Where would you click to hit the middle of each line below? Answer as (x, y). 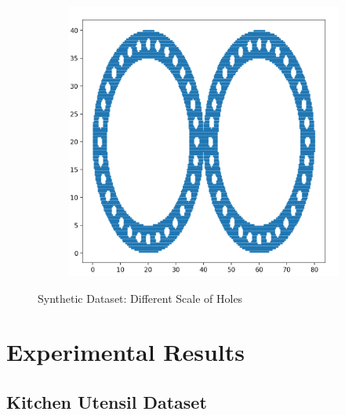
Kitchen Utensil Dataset (107, 401)
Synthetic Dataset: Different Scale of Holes (140, 298)
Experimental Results (125, 352)
